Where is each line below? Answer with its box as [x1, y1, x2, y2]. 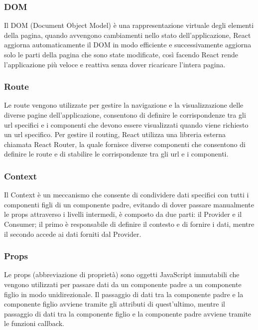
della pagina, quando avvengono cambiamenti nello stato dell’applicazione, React [4, 29, 251, 40]
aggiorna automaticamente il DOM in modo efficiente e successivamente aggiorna [4, 39, 252, 50]
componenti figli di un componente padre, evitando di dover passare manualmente [4, 199, 254, 209]
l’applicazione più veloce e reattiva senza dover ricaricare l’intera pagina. [4, 59, 226, 69]
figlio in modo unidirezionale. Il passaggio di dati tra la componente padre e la [4, 289, 244, 299]
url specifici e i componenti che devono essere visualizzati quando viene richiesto [4, 119, 249, 130]
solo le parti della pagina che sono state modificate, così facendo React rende [4, 49, 238, 59]
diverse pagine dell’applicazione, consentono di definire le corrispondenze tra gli [4, 110, 246, 120]
